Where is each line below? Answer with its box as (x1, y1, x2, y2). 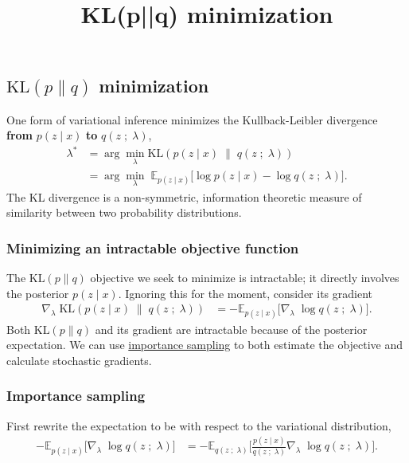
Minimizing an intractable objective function (6, 237, 299, 257)
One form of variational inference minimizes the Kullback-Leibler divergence (6, 111, 378, 128)
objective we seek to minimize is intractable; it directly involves (90, 269, 399, 286)
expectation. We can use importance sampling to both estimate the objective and (6, 336, 403, 353)
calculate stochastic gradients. (6, 351, 152, 368)
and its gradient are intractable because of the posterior (95, 320, 368, 337)
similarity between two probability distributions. (6, 204, 242, 221)
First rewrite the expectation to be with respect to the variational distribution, (6, 417, 391, 434)
